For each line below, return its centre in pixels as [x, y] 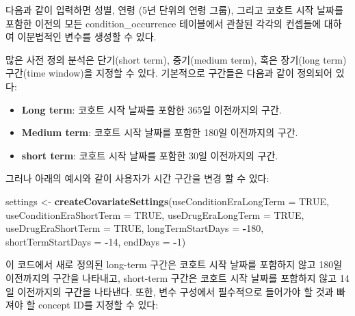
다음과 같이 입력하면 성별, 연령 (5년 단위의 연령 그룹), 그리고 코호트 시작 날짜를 [174, 10]
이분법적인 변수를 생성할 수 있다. [87, 37]
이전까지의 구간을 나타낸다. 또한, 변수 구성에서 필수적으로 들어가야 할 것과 [175, 291]
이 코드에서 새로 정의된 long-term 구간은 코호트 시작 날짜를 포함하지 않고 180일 [174, 264]
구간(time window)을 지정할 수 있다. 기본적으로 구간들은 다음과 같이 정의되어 [169, 73]
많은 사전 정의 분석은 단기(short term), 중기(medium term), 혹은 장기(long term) [176, 59]
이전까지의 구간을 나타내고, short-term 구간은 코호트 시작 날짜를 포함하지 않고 [171, 277]
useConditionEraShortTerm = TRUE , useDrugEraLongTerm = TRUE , [155, 214]
